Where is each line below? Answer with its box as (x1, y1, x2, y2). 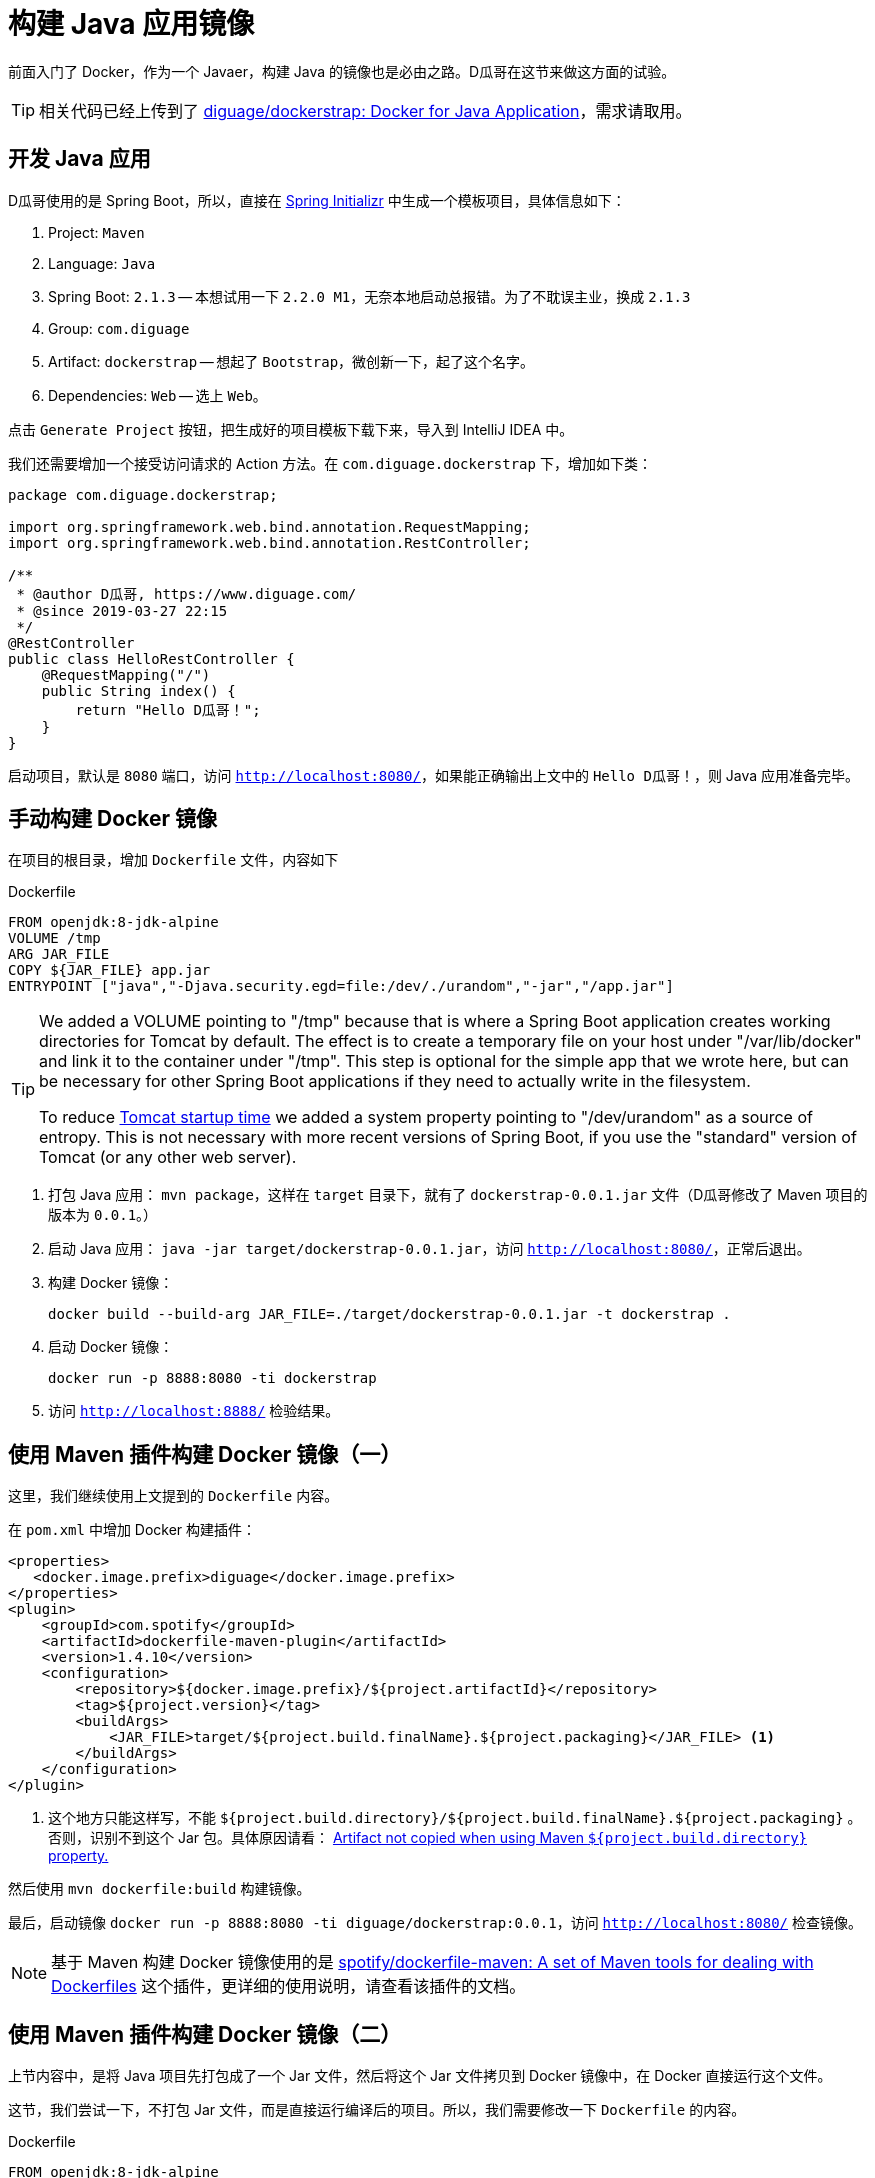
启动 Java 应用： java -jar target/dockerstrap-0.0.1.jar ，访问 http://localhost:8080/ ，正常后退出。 (48, 1240, 811, 1258)
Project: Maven (48, 223, 145, 241)
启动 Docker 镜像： (48, 1338, 174, 1356)
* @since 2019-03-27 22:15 (16, 602, 228, 619)
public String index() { (41, 682, 236, 699)
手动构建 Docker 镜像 (8, 806, 218, 832)
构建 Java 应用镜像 (8, 7, 255, 41)
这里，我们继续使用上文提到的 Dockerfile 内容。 (8, 1487, 339, 1505)
